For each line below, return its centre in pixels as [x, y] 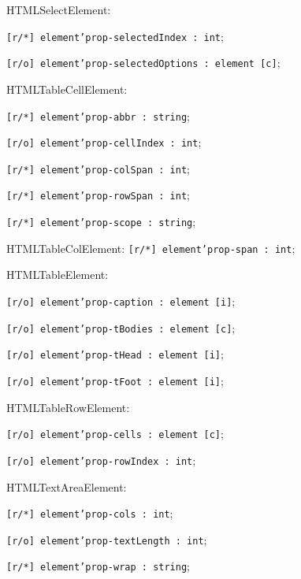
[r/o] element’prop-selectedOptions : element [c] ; [143, 63]
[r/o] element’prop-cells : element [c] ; [115, 434]
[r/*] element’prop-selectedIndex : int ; [115, 36]
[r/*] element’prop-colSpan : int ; [98, 168]
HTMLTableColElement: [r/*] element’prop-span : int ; [151, 248]
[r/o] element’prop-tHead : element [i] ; [115, 354]
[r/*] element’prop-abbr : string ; [98, 115]
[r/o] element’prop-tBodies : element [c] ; [121, 327]
